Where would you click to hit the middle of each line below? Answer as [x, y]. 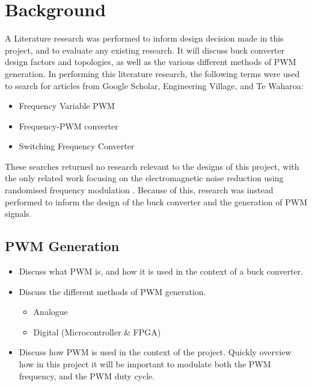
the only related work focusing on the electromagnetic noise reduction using [144, 178]
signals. [18, 213]
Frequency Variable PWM [67, 106]
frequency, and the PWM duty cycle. [87, 375]
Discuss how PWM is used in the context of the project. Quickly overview [155, 352]
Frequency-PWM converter [69, 126]
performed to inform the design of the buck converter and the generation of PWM [156, 201]
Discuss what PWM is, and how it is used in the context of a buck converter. [161, 271]
